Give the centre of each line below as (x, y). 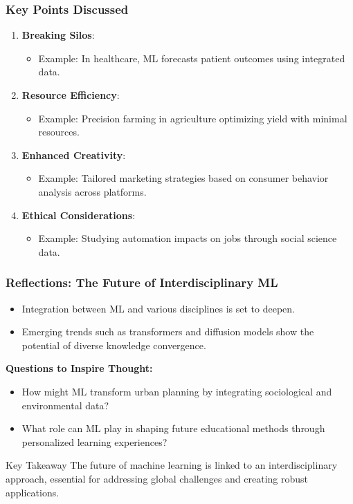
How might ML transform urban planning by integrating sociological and (177, 391)
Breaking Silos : (58, 35)
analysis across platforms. (92, 191)
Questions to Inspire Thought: (79, 368)
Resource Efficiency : (71, 95)
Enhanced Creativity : (74, 155)
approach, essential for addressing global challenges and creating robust (157, 478)
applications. (33, 492)
